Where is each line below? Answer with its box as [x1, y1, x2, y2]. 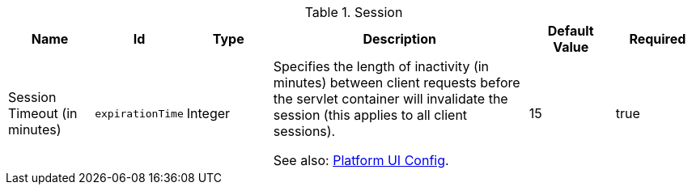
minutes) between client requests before [273, 74, 520, 91]
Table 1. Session [304, 4, 403, 20]
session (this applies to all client [273, 107, 468, 123]
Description [363, 31, 436, 47]
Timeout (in [8, 105, 78, 121]
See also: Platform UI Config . [273, 152, 449, 168]
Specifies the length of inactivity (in [273, 58, 490, 74]
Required [629, 31, 686, 47]
